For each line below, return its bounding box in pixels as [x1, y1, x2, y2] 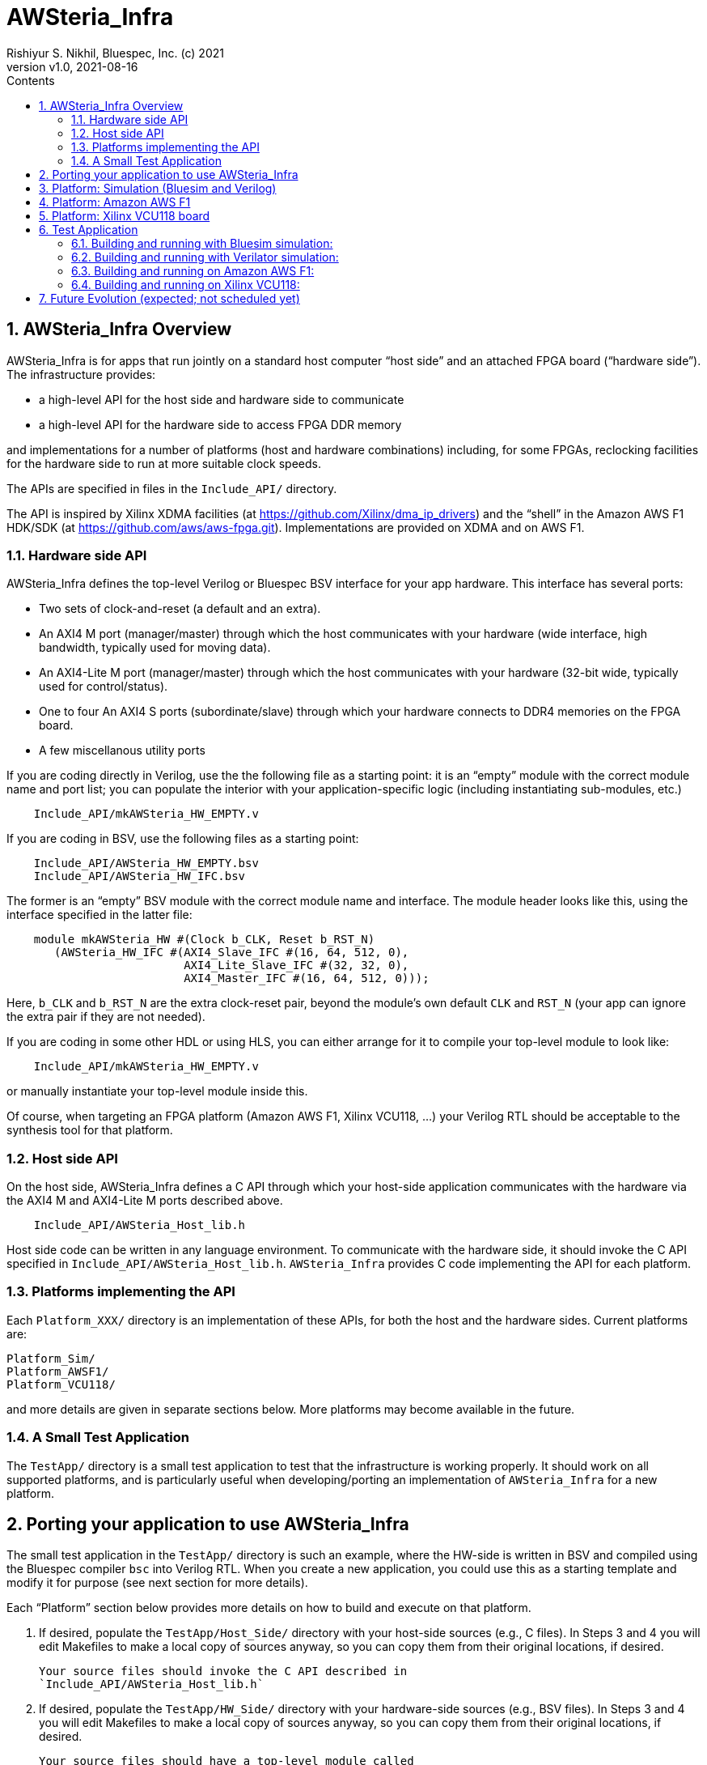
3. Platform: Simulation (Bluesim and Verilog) [39, 181, 277, 195]
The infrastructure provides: [6, 367, 156, 381]
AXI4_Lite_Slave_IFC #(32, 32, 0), [184, 959, 409, 972]
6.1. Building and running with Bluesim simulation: [71, 236, 333, 250]
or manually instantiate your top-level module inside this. [6, 1084, 308, 1099]
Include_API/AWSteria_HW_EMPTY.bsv [33, 857, 259, 870]
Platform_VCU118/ [6, 1377, 116, 1391]
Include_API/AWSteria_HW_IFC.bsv [33, 870, 246, 883]
